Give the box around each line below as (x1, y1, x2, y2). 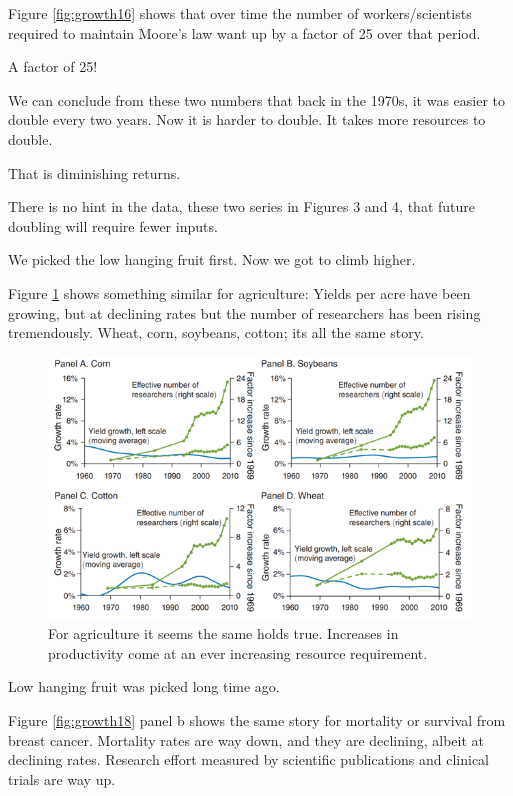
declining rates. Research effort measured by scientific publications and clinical (8, 749, 489, 770)
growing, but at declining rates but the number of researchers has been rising (8, 302, 481, 323)
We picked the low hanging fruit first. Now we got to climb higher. (8, 249, 416, 270)
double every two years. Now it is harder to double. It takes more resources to (8, 109, 486, 130)
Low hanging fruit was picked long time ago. (8, 676, 280, 697)
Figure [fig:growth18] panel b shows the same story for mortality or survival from (8, 709, 506, 730)
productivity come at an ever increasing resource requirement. (48, 642, 428, 663)
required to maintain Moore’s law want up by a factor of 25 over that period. (8, 22, 481, 43)
